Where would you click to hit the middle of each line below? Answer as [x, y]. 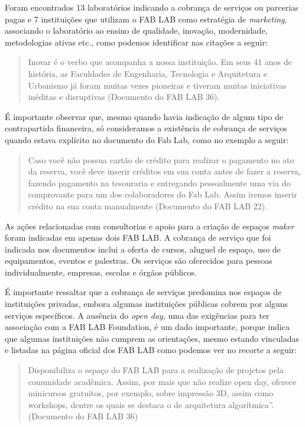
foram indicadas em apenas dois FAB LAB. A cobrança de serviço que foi [138, 237]
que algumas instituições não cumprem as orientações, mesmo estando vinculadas [152, 338]
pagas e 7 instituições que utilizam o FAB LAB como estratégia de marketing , [146, 19]
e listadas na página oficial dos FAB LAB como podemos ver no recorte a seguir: [151, 350]
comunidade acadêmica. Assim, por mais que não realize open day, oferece [162, 381]
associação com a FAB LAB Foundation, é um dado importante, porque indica [147, 327]
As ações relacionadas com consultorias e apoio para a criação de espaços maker [150, 226]
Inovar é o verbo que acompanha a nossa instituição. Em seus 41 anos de [160, 62]
